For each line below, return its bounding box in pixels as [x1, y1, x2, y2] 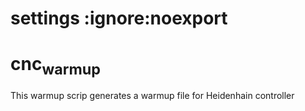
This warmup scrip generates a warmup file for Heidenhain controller [10, 89, 295, 101]
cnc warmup [10, 53, 101, 79]
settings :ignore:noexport [10, 7, 228, 30]
